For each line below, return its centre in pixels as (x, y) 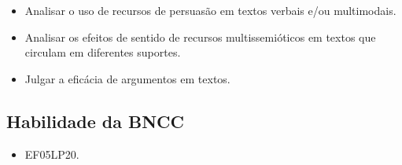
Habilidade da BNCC (96, 121)
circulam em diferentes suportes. (103, 52)
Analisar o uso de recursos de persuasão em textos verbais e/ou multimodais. (210, 10)
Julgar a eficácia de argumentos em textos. (127, 78)
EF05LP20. (52, 154)
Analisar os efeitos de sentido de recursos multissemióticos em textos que (200, 37)
